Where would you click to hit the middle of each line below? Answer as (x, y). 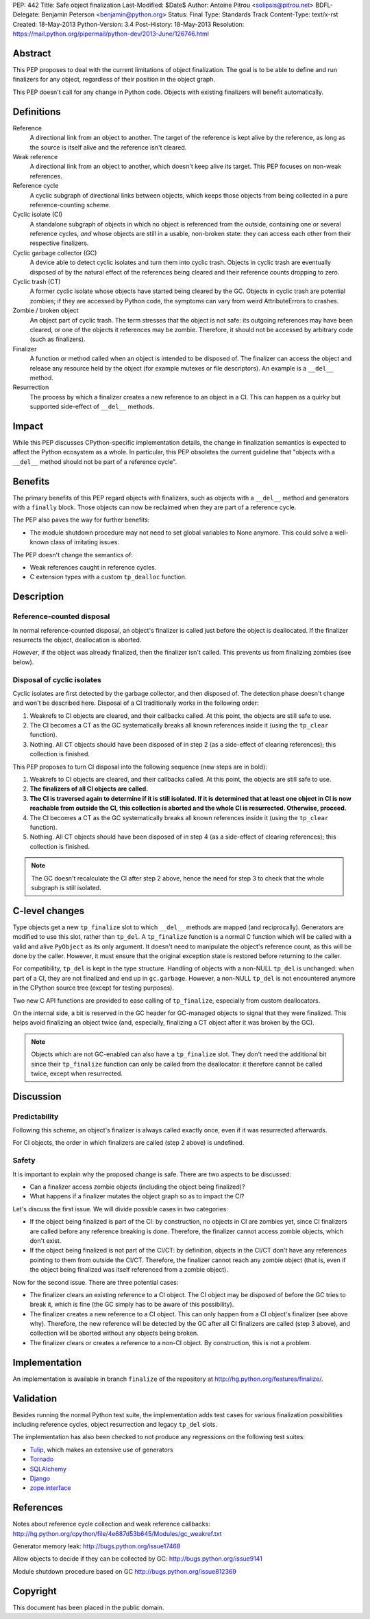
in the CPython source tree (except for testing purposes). (94, 988)
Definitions (37, 112)
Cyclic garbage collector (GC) (55, 253)
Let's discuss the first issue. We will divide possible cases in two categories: (121, 1209)
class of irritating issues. (85, 542)
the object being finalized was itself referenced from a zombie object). (129, 1270)
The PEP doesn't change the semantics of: (73, 555)
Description (38, 597)
